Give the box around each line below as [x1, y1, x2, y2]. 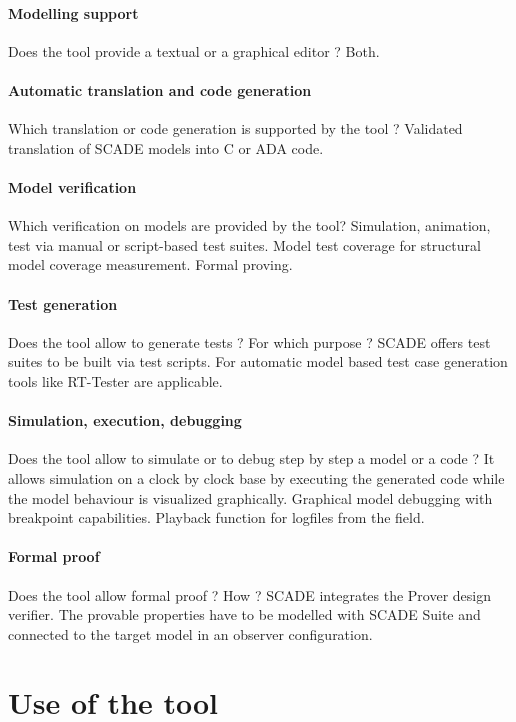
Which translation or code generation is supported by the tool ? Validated [8, 118, 463, 139]
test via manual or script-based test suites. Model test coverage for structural [8, 234, 481, 255]
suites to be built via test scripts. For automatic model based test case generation [8, 351, 508, 372]
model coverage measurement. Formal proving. [8, 254, 293, 275]
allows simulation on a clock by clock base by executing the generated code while [8, 467, 505, 488]
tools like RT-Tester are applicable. [8, 370, 223, 391]
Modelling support [8, 2, 139, 23]
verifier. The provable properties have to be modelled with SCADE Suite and [8, 604, 481, 625]
